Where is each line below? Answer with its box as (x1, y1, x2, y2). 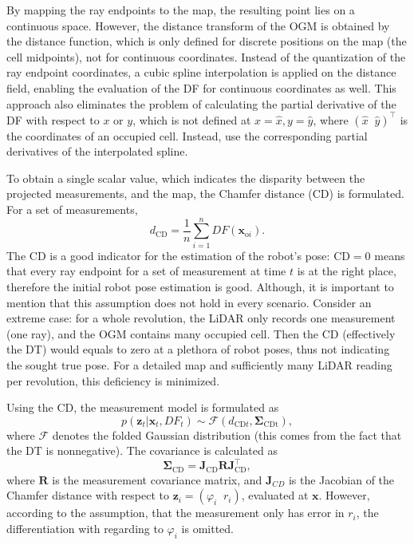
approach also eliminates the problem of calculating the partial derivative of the (6, 95, 396, 112)
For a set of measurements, (6, 201, 138, 218)
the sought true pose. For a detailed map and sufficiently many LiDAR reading (6, 356, 392, 373)
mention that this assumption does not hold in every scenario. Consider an (6, 294, 372, 310)
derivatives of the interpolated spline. (6, 143, 188, 160)
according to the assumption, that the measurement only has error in (6, 504, 345, 521)
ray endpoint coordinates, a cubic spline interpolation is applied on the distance (6, 64, 396, 81)
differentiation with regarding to (6, 520, 164, 537)
